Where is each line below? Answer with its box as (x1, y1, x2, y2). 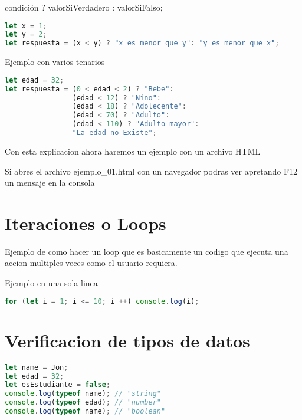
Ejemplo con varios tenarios (5, 55, 105, 68)
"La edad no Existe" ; (72, 129, 157, 137)
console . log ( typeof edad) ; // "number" (5, 398, 161, 407)
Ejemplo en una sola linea (5, 277, 98, 289)
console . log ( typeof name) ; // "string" (5, 389, 161, 398)
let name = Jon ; (5, 363, 68, 372)
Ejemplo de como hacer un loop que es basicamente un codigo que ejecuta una (5, 245, 288, 257)
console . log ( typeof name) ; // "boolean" (5, 407, 166, 415)
